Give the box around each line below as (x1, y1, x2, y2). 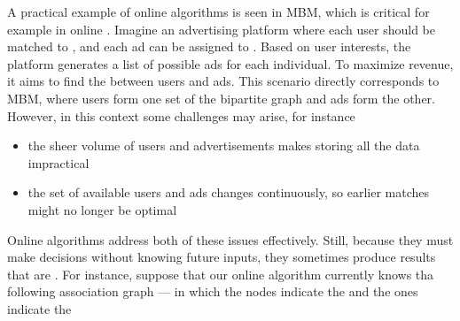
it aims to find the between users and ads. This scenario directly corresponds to (7, 72, 440, 90)
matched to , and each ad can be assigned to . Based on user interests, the (7, 37, 411, 56)
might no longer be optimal (27, 200, 177, 218)
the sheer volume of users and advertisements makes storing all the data (27, 136, 420, 155)
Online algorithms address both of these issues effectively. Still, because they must (7, 230, 454, 248)
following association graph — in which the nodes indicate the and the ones (7, 282, 418, 301)
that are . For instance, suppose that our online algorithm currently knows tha (7, 264, 434, 283)
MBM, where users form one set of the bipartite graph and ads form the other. (7, 88, 435, 107)
